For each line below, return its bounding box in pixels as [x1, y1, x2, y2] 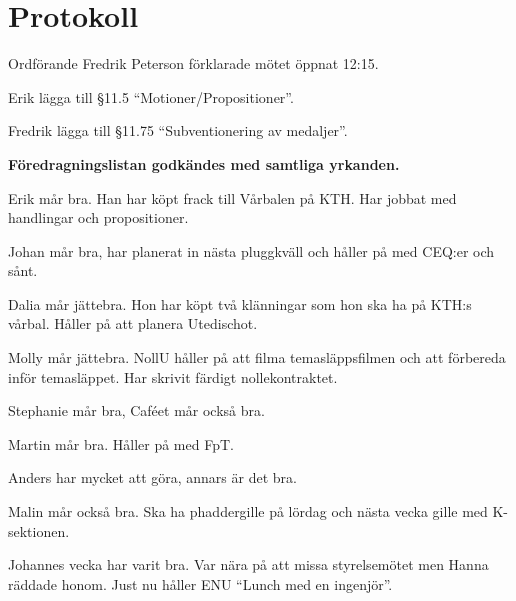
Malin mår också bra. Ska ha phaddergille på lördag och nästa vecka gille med [8, 501, 488, 522]
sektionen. [8, 520, 70, 541]
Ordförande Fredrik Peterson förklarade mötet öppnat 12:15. [8, 53, 379, 74]
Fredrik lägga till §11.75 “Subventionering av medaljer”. [8, 120, 348, 141]
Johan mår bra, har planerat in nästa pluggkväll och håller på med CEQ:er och [8, 240, 495, 261]
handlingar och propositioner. [8, 207, 189, 228]
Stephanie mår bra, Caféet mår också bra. [8, 400, 265, 421]
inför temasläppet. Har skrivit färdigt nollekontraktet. [8, 366, 338, 387]
